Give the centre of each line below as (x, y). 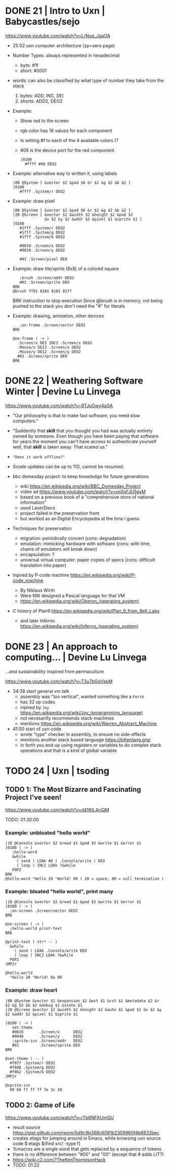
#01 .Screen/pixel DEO (43, 259)
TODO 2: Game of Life (40, 1105)
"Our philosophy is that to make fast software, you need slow (76, 415)
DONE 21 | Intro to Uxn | (55, 11)
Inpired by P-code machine (41, 575)
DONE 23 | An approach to (61, 647)
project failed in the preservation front (60, 513)
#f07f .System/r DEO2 (33, 1063)
